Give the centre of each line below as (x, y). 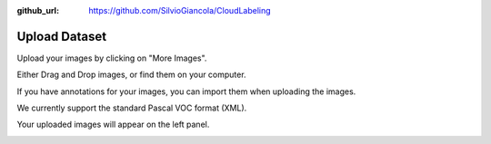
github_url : (38, 10)
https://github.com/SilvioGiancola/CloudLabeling (180, 10)
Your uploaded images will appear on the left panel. (113, 125)
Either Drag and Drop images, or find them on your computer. (131, 75)
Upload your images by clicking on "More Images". (112, 58)
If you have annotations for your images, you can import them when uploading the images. (186, 91)
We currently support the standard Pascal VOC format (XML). (132, 108)
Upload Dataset (62, 36)
